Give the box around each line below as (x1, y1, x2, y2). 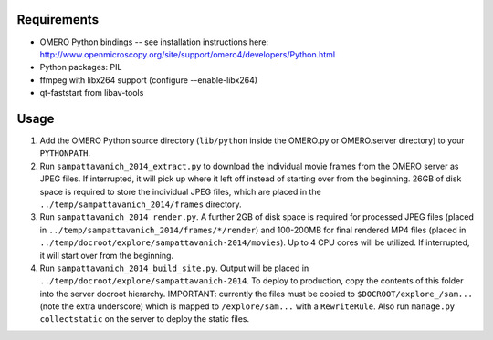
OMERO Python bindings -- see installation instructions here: (39, 36, 269, 47)
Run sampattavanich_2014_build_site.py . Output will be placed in (39, 263, 309, 273)
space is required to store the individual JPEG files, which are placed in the (39, 186, 321, 197)
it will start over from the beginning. (39, 250, 173, 261)
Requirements (16, 12, 100, 27)
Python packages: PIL (39, 62, 122, 73)
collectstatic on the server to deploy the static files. (39, 314, 250, 325)
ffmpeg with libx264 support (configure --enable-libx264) (39, 74, 258, 86)
